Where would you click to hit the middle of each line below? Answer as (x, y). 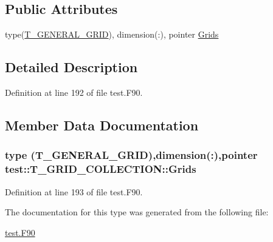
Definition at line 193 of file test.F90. (74, 191)
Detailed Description (71, 67)
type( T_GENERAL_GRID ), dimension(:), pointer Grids (112, 34)
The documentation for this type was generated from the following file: (137, 212)
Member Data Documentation (102, 125)
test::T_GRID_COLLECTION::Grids (101, 169)
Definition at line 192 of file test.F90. (74, 92)
